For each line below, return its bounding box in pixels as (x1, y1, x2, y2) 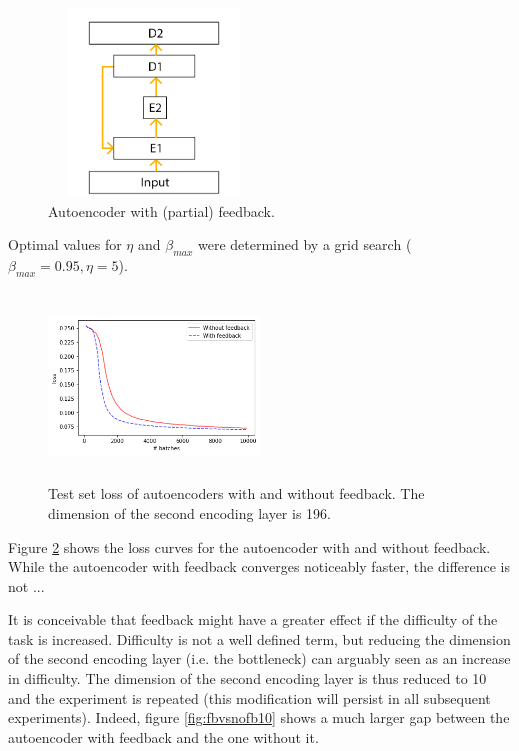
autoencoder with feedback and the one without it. (8, 726, 319, 747)
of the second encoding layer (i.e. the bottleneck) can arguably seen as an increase (8, 648, 511, 669)
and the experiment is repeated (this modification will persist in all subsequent (8, 687, 491, 708)
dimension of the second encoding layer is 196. (48, 502, 331, 523)
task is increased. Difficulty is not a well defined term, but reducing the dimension (8, 628, 511, 649)
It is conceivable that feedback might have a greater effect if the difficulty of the (8, 609, 498, 630)
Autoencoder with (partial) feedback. (48, 200, 275, 221)
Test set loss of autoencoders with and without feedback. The (48, 483, 425, 504)
